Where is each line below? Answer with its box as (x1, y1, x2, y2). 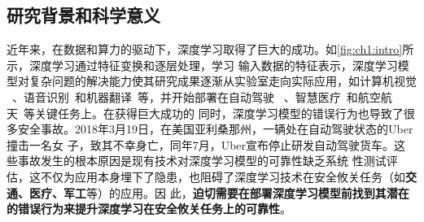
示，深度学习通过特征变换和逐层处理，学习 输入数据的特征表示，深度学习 (7, 56, 398, 73)
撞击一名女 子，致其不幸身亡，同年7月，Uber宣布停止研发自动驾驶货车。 (7, 136, 395, 153)
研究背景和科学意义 (7, 2, 160, 28)
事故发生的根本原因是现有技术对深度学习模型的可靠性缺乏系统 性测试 (17, 152, 387, 169)
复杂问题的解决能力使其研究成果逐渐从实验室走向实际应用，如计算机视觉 (28, 72, 417, 89)
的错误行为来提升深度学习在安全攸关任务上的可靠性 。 (7, 200, 291, 217)
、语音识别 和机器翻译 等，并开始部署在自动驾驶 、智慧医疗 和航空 (12, 88, 381, 105)
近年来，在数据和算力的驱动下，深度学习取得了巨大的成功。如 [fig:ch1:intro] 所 (7, 41, 414, 58)
